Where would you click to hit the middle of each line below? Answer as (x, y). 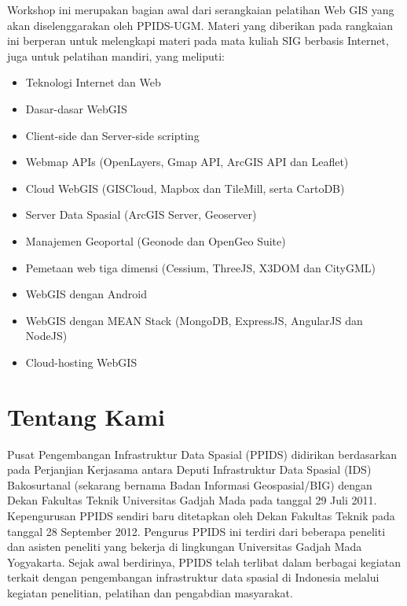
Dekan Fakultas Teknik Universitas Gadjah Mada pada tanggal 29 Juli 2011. (192, 500)
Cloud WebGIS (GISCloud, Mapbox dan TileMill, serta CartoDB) (185, 188)
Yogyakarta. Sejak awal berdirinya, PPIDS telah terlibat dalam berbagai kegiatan (204, 562)
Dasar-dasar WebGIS (76, 108)
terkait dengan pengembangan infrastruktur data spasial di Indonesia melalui (193, 577)
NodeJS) (46, 336)
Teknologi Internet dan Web (93, 82)
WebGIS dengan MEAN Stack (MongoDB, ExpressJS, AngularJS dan (194, 320)
